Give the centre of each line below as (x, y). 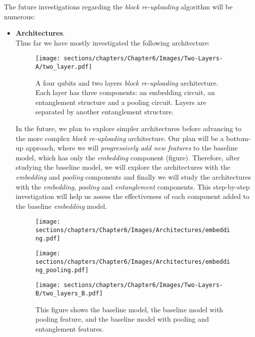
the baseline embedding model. (61, 206)
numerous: (20, 16)
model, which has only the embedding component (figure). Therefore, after (128, 157)
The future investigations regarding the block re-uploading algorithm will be (118, 6)
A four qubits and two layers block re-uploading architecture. (127, 82)
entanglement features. (69, 328)
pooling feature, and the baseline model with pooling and (122, 319)
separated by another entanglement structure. (105, 112)
